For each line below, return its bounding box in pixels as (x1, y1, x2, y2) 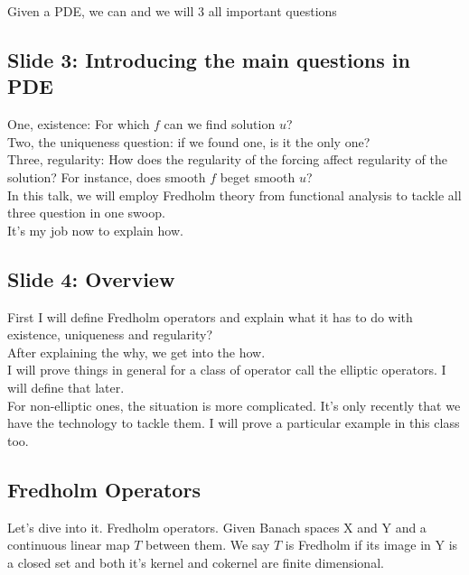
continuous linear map (7, 535, 130, 554)
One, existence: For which (7, 115, 150, 134)
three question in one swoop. (7, 203, 165, 222)
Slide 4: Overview (7, 264, 175, 292)
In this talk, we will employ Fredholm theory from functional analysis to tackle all (7, 185, 462, 204)
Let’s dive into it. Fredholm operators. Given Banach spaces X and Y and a (7, 517, 427, 536)
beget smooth (220, 167, 295, 186)
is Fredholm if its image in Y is (285, 535, 458, 554)
